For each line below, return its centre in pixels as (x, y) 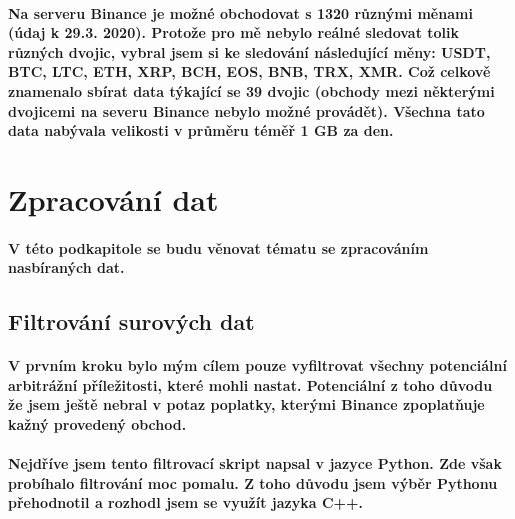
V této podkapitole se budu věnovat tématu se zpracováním (218, 247)
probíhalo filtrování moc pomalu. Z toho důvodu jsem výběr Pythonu (253, 482)
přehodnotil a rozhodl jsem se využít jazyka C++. (186, 502)
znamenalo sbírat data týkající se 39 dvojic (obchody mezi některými (251, 90)
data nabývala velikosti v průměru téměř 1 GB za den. (201, 130)
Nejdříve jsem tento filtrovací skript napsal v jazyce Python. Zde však (255, 463)
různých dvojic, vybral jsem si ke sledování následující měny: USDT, (249, 51)
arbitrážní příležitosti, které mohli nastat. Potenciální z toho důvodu (250, 384)
